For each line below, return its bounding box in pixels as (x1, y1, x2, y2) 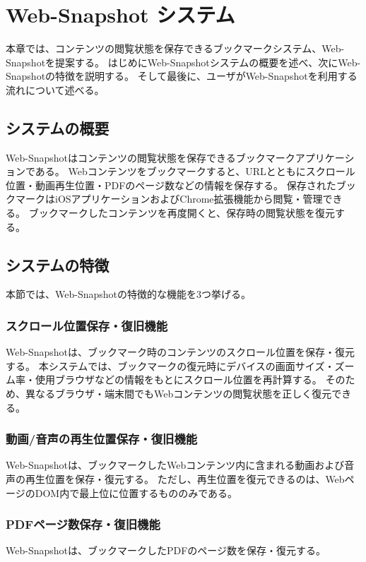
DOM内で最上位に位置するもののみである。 (35, 485, 238, 500)
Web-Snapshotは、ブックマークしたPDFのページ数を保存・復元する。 (6, 543, 326, 558)
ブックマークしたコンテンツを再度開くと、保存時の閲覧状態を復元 (28, 205, 336, 220)
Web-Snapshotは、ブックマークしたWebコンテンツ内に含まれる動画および (6, 458, 345, 472)
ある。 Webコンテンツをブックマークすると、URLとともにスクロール (35, 164, 355, 179)
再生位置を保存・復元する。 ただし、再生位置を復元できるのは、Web (25, 472, 345, 486)
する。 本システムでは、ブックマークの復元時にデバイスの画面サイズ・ (6, 358, 335, 373)
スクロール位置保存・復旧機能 (6, 316, 168, 334)
